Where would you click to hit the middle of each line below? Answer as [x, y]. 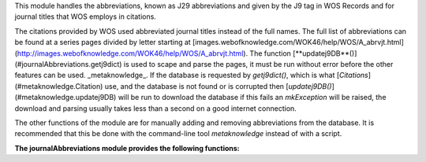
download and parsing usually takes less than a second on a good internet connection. [156, 108]
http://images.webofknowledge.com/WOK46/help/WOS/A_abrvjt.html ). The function [154, 53]
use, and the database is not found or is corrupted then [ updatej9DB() [218, 86]
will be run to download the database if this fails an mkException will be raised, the [252, 98]
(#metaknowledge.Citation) [59, 86]
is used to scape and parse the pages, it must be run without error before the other [258, 64]
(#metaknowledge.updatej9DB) [65, 98]
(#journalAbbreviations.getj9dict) [68, 64]
